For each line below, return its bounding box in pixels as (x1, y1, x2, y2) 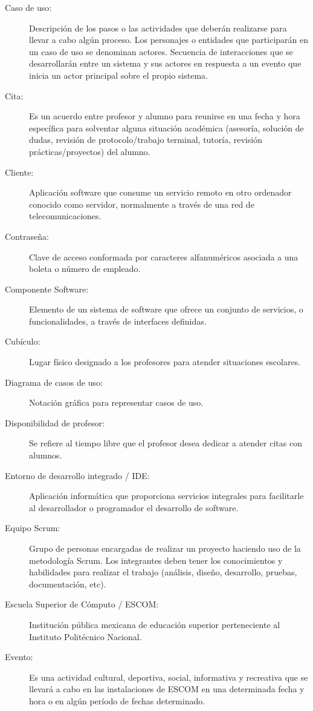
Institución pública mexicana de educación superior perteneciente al (29, 618, 280, 630)
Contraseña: (5, 230, 49, 242)
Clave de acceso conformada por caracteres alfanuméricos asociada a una (29, 250, 298, 263)
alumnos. (29, 449, 62, 461)
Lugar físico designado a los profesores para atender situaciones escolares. (29, 355, 301, 368)
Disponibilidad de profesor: (5, 416, 105, 429)
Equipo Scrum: (5, 521, 60, 534)
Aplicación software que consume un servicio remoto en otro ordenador (29, 186, 292, 199)
